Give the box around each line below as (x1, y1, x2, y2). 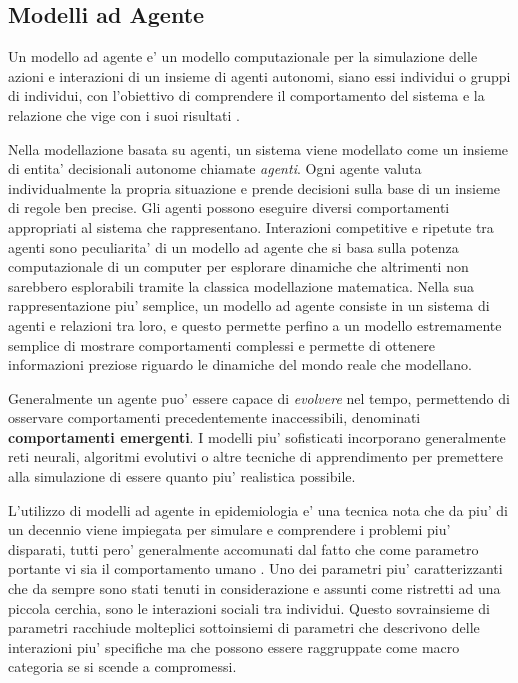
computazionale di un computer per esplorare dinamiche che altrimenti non (8, 256, 469, 277)
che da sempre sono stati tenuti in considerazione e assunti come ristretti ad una (8, 578, 501, 599)
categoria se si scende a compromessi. (8, 656, 237, 677)
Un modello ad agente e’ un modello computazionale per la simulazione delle (8, 46, 478, 67)
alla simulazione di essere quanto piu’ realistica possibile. (8, 466, 356, 487)
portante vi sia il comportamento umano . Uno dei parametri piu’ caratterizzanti (8, 558, 503, 579)
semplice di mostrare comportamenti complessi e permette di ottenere (8, 334, 436, 355)
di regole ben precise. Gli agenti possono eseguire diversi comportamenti (8, 197, 450, 218)
